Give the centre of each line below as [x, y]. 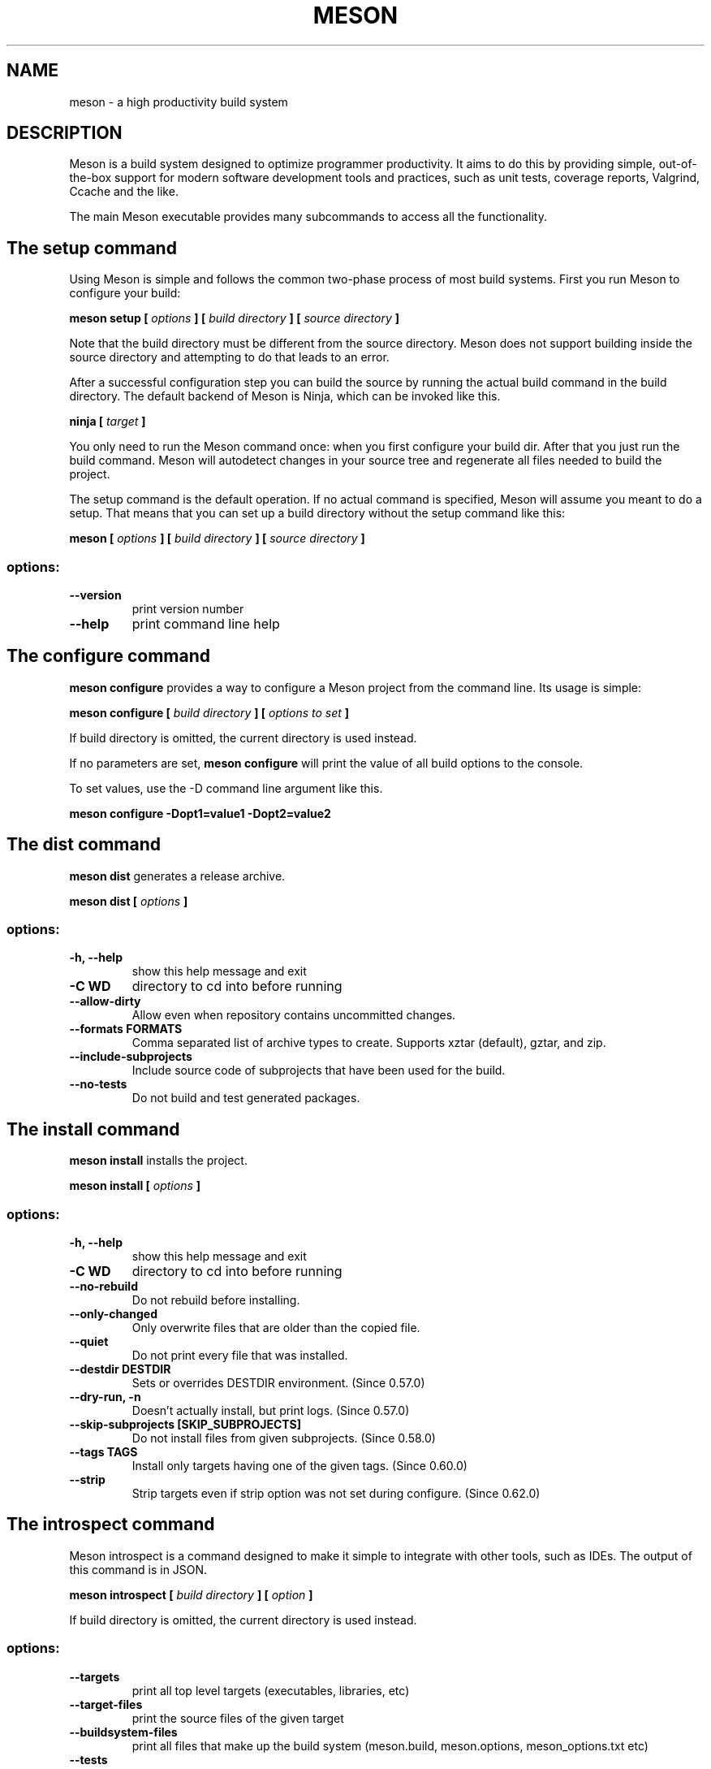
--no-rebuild [103, 1287]
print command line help [206, 624]
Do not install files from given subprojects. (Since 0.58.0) [284, 1438]
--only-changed [113, 1314]
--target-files [106, 1704]
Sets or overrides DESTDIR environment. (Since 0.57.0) [278, 1383]
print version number [188, 609]
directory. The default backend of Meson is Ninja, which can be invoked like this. [285, 396]
